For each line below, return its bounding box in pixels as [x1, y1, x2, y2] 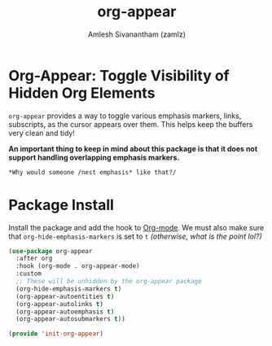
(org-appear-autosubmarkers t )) [15, 315, 126, 323]
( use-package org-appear [8, 247, 93, 255]
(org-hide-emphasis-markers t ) [15, 284, 122, 293]
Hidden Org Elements [8, 84, 156, 102]
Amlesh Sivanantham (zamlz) [88, 29, 186, 39]
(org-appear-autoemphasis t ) [15, 308, 115, 316]
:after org [15, 255, 53, 263]
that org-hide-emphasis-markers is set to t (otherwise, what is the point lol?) [8, 231, 262, 241]
